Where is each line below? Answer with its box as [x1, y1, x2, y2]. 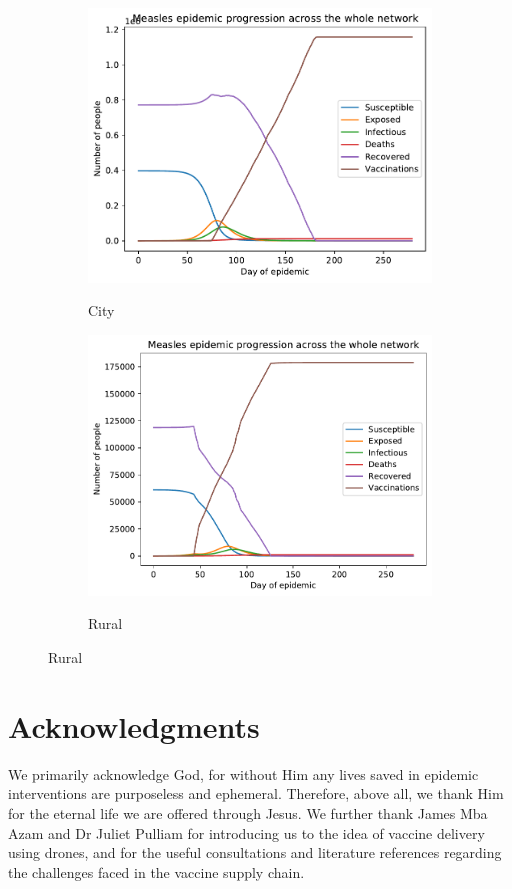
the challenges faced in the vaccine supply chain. [8, 861, 305, 882]
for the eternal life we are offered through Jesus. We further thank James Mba [8, 802, 488, 823]
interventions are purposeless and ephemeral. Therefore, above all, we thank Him [8, 783, 504, 804]
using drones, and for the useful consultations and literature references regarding [8, 842, 502, 863]
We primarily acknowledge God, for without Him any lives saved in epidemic [8, 763, 479, 784]
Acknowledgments [8, 705, 260, 746]
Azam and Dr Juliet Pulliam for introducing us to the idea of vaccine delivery [8, 822, 485, 843]
